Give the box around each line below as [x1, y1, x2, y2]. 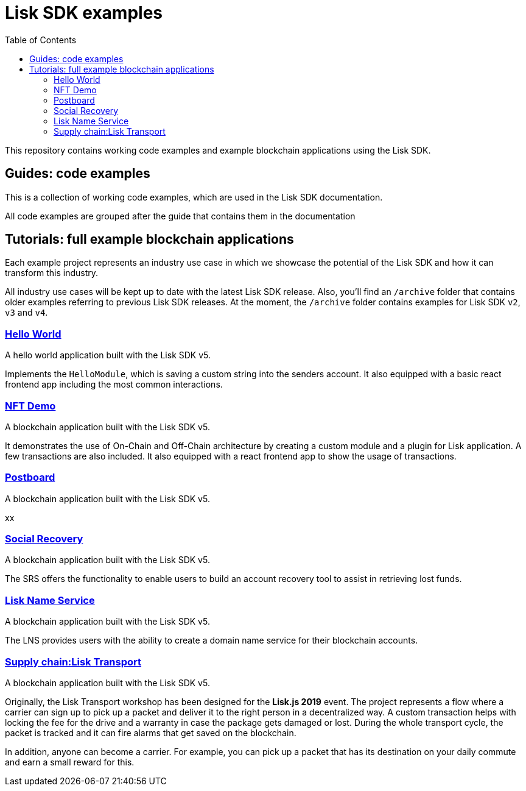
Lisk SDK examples [5, 2, 163, 23]
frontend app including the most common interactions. [5, 379, 223, 390]
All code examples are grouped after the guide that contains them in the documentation [5, 210, 356, 221]
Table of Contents [5, 34, 77, 45]
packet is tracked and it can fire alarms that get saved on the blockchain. [5, 727, 296, 738]
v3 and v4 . [5, 307, 48, 318]
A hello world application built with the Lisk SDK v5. [5, 350, 211, 361]
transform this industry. [5, 268, 99, 278]
